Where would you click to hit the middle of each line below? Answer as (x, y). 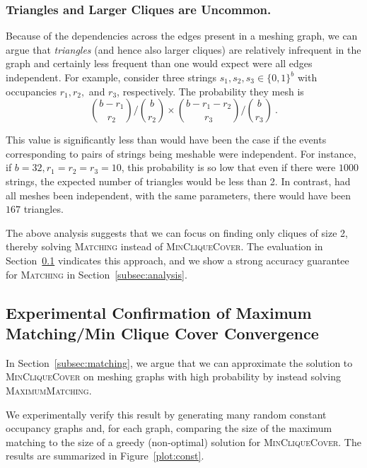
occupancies (31, 91)
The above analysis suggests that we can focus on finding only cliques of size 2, (177, 232)
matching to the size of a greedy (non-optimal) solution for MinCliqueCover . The (183, 441)
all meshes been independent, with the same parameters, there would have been (179, 195)
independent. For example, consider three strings (111, 77)
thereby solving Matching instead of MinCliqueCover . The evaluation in (164, 246)
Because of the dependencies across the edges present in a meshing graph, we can (182, 36)
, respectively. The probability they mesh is (210, 91)
